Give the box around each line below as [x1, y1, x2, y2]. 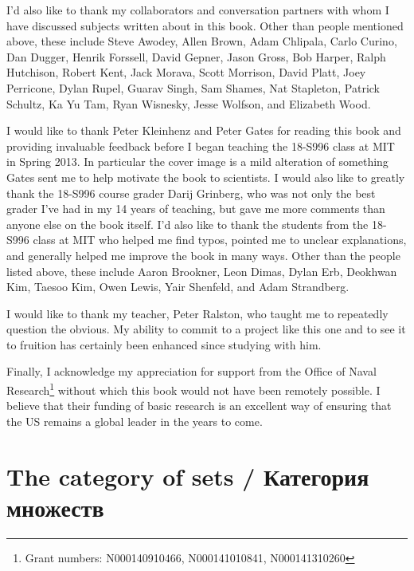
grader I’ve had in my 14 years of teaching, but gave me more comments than [6, 200, 385, 217]
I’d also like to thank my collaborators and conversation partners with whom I [6, 2, 389, 18]
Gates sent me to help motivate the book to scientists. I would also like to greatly [6, 168, 405, 185]
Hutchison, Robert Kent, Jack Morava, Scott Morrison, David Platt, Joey [6, 64, 366, 81]
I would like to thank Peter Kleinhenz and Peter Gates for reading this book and [6, 122, 401, 139]
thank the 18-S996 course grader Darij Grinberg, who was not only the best [6, 184, 376, 201]
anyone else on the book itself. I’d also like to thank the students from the [6, 215, 369, 232]
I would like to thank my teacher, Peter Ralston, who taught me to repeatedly [6, 305, 389, 321]
